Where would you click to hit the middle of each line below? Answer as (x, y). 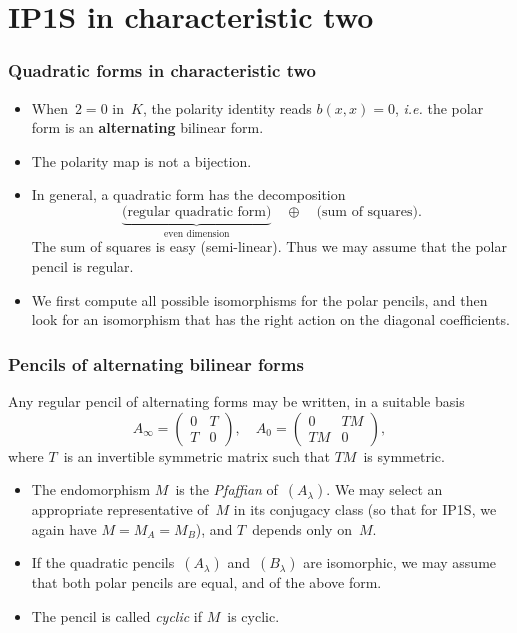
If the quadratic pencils (103, 562)
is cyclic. (253, 615)
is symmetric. (404, 455)
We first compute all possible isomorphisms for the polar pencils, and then (259, 299)
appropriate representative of (120, 509)
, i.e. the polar (439, 107)
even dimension (196, 233)
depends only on (302, 528)
